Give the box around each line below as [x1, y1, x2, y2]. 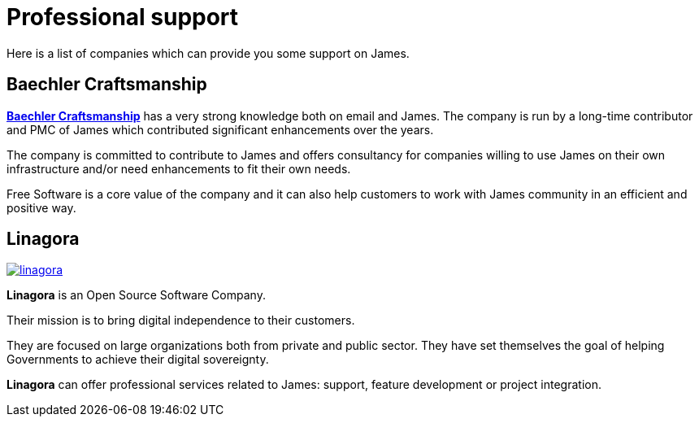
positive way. [7, 200, 76, 215]
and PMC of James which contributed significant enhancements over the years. [7, 122, 434, 137]
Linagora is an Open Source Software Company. [7, 288, 266, 303]
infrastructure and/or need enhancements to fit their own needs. [7, 161, 351, 176]
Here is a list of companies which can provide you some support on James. [7, 46, 410, 60]
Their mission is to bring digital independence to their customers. [7, 313, 355, 328]
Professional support [7, 3, 239, 31]
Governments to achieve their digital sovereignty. [7, 352, 269, 367]
